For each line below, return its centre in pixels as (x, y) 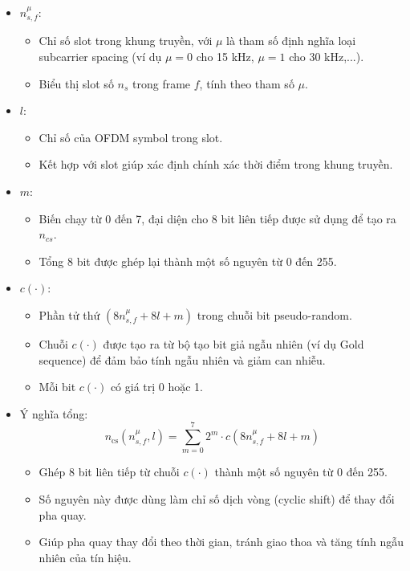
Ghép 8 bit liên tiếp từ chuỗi (109, 472)
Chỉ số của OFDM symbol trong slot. (131, 137)
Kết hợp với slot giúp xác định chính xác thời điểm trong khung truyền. (216, 164)
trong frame (162, 83)
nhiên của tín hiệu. (85, 557)
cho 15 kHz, (225, 57)
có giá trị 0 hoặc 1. (157, 387)
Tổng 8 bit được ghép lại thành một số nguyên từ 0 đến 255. (188, 261)
